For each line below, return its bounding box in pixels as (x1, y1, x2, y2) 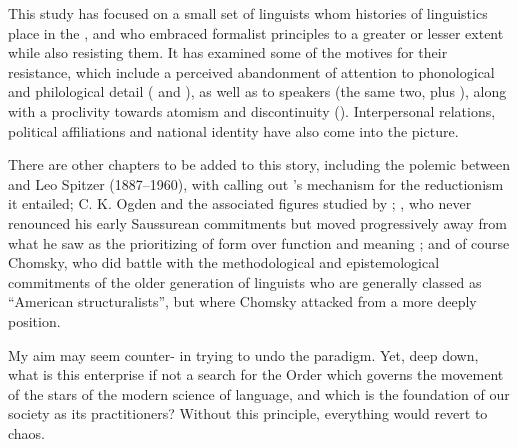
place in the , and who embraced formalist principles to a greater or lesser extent (8, 22, 504, 43)
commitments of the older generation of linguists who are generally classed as (8, 271, 482, 292)
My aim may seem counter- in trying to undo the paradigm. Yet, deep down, (8, 344, 479, 365)
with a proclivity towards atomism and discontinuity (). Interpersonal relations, (8, 100, 496, 121)
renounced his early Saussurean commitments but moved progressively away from (8, 212, 507, 233)
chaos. (8, 422, 46, 443)
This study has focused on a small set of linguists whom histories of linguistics (8, 3, 488, 23)
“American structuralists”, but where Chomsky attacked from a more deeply (8, 291, 477, 312)
